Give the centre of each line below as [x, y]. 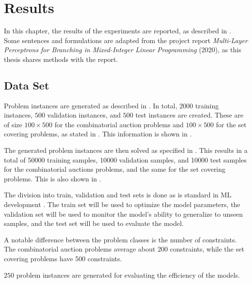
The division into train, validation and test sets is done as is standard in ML [118, 195]
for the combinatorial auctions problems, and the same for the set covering [115, 169]
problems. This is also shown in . [53, 178]
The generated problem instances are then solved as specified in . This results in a [126, 150]
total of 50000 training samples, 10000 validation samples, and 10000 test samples [125, 159]
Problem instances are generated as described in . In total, [91, 105]
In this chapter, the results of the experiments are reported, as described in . [118, 31]
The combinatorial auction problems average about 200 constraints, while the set [124, 249]
